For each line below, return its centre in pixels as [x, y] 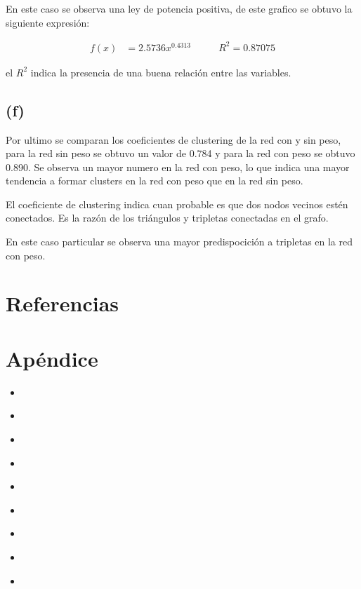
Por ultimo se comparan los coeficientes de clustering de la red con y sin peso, [173, 139]
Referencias [63, 303]
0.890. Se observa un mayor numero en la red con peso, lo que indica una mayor [178, 167]
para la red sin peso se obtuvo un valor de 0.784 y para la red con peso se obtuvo [180, 153]
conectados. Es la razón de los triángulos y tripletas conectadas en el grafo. [167, 218]
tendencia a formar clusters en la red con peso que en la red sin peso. [155, 181]
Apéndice [52, 358]
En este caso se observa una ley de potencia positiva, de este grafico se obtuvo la [179, 8]
